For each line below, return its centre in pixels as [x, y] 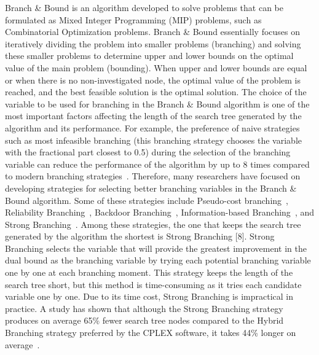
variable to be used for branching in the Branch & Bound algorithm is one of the [157, 103]
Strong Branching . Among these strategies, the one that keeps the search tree [153, 224]
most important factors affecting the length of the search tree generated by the [153, 116]
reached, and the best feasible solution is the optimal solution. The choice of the [156, 92]
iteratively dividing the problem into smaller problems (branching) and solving [153, 43]
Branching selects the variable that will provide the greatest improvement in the [156, 248]
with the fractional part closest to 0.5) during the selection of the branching [148, 152]
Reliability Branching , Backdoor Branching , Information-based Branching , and [159, 212]
